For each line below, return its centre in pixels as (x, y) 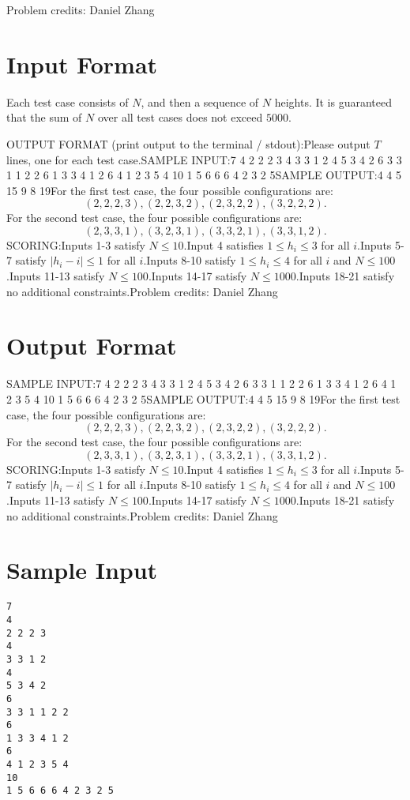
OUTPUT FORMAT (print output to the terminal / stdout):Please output (188, 143)
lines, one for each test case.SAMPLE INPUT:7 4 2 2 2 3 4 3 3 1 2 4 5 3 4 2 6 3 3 (204, 159)
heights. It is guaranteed (333, 101)
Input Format (82, 64)
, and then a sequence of (200, 101)
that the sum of (44, 117)
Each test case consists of (68, 101)
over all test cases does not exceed (180, 117)
